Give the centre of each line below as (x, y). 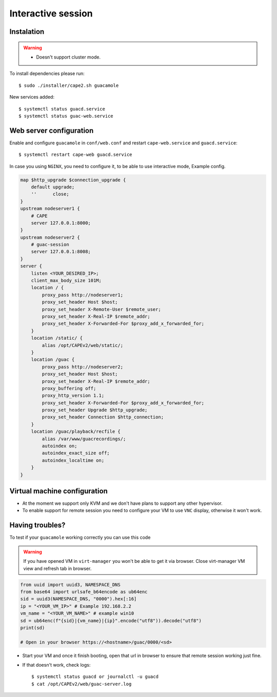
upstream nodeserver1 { (50, 209)
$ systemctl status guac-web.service (66, 116)
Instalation (27, 32)
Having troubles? (37, 525)
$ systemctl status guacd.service (62, 109)
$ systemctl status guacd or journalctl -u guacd (95, 677)
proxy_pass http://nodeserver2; (82, 367)
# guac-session (50, 245)
